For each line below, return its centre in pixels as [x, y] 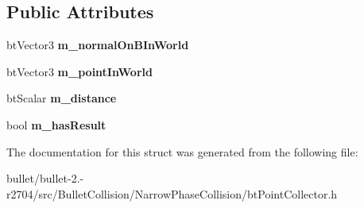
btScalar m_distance [62, 98]
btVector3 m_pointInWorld [79, 71]
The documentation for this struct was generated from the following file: [182, 151]
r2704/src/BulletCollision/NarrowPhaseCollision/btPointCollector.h [172, 193]
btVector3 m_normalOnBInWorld [98, 45]
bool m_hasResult [56, 124]
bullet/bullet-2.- [45, 178]
